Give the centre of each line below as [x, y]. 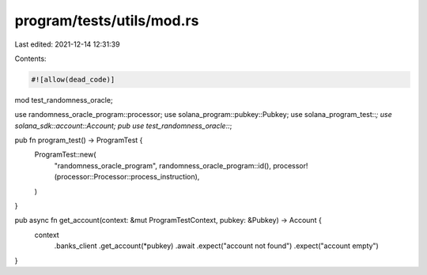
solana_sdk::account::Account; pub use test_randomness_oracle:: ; [123, 126]
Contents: [30, 58]
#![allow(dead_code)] [73, 79]
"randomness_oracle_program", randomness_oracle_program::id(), [163, 165]
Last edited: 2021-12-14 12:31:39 [67, 44]
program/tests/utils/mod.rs [107, 21]
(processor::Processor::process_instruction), [127, 177]
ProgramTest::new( [65, 155]
